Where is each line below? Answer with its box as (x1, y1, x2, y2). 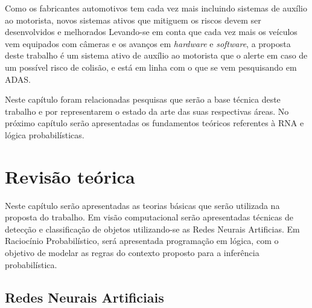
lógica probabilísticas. (5, 128, 84, 141)
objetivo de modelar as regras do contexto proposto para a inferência (5, 246, 259, 259)
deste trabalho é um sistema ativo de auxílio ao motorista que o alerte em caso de (5, 49, 308, 62)
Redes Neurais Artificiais (5, 287, 164, 306)
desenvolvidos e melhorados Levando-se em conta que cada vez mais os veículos (5, 25, 298, 38)
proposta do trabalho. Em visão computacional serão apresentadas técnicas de (5, 211, 293, 223)
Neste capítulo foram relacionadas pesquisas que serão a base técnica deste (5, 93, 281, 106)
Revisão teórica (5, 164, 135, 188)
